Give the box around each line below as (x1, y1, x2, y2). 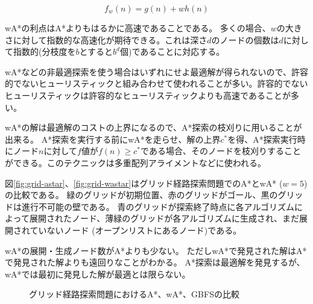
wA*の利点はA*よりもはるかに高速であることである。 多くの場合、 (5, 22, 271, 34)
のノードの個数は (211, 33, 279, 46)
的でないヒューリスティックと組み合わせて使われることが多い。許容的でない (5, 77, 308, 90)
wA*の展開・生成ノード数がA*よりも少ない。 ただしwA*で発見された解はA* (5, 244, 307, 256)
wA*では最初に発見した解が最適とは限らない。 (5, 267, 191, 280)
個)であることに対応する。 (119, 45, 225, 58)
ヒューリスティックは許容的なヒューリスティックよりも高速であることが (5, 88, 291, 101)
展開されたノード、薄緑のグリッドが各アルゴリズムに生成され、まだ (29, 212, 300, 225)
